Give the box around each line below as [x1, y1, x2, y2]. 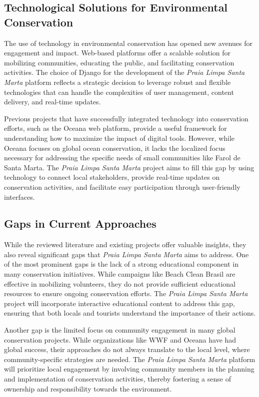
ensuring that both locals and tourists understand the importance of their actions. [4, 308, 256, 318]
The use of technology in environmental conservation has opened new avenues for [4, 37, 253, 48]
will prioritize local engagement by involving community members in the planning [4, 364, 254, 374]
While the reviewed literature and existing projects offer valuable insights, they [4, 239, 246, 250]
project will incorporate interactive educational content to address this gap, [4, 298, 235, 308]
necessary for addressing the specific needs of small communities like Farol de [4, 152, 240, 163]
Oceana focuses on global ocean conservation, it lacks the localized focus [4, 142, 225, 153]
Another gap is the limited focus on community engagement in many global [4, 325, 235, 335]
